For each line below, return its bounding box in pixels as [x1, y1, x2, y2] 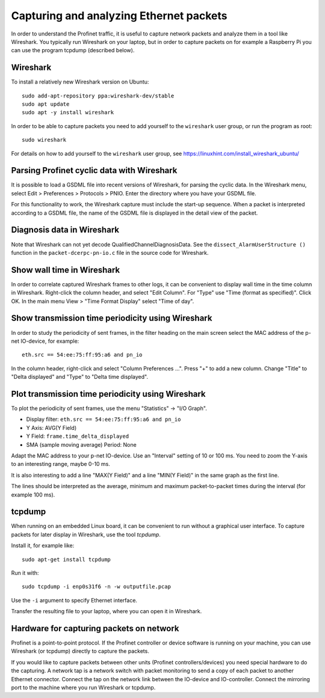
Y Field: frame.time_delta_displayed [26, 433, 129, 440]
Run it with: [11, 569, 39, 577]
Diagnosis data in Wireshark [11, 225, 120, 235]
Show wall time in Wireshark [11, 265, 120, 275]
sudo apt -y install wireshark [22, 109, 114, 116]
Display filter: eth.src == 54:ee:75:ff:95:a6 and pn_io [26, 415, 181, 423]
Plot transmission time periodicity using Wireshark [11, 388, 206, 399]
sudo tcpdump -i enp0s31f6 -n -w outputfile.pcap [22, 583, 172, 590]
